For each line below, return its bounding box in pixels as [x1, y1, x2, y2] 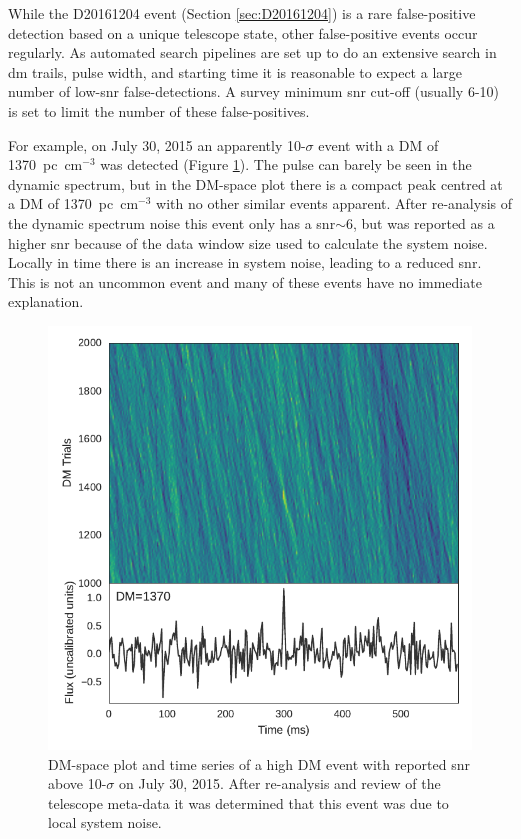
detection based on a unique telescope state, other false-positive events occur [8, 22, 478, 43]
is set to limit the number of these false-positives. [8, 100, 310, 121]
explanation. [8, 291, 84, 312]
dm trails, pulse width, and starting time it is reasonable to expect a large [8, 61, 462, 82]
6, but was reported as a [345, 212, 495, 233]
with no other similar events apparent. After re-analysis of [156, 193, 513, 214]
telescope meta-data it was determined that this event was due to [48, 792, 449, 813]
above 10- [48, 773, 107, 794]
